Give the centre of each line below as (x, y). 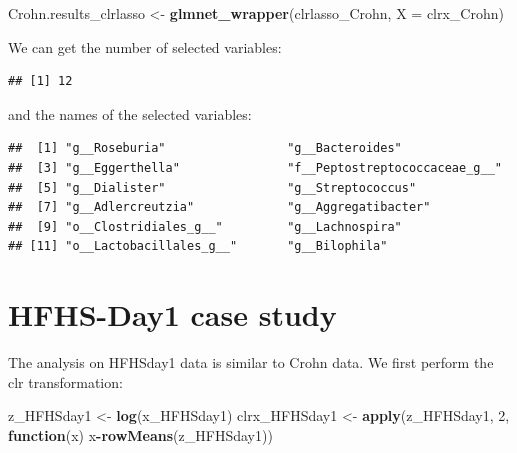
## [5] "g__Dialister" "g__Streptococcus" (212, 187)
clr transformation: (65, 381)
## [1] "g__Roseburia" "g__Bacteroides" (205, 148)
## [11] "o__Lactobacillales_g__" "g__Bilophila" (198, 246)
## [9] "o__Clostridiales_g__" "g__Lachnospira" (205, 226)
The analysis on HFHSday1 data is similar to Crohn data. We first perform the (251, 362)
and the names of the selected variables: (130, 113)
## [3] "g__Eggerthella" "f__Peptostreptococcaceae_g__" (255, 167)
